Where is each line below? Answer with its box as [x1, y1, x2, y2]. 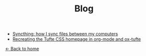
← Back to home [5, 46, 39, 52]
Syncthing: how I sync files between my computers [12, 31, 118, 37]
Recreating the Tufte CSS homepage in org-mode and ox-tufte [12, 36, 141, 42]
